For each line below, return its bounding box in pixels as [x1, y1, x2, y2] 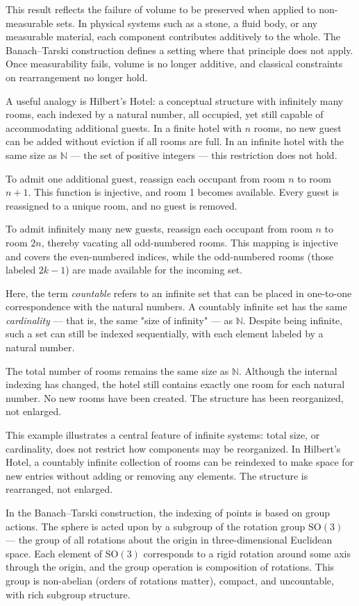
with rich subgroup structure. [6, 587, 131, 601]
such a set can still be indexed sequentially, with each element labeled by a [6, 326, 324, 341]
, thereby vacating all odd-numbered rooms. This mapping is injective [41, 235, 338, 249]
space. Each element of [6, 546, 103, 560]
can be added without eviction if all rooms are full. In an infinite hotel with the [6, 134, 344, 149]
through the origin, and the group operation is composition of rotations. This [6, 559, 335, 574]
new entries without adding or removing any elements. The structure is [6, 468, 308, 482]
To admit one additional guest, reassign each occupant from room [6, 171, 285, 185]
